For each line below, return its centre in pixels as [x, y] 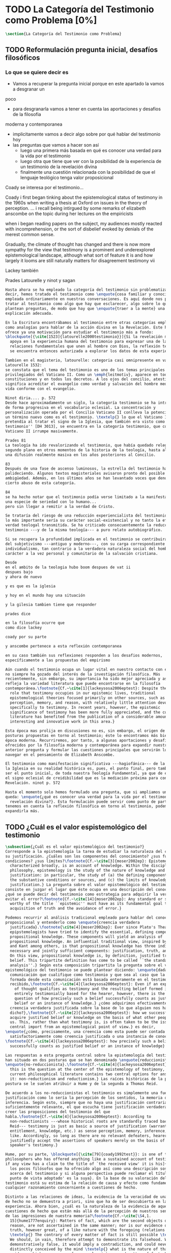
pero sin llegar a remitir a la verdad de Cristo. [60, 506]
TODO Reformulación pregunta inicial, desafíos [81, 50]
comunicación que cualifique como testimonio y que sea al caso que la [88, 974]
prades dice [18, 614]
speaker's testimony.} [34, 1145]
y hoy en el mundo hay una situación [45, 595]
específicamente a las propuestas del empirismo [58, 660]
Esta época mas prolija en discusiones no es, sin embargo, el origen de [85, 731]
